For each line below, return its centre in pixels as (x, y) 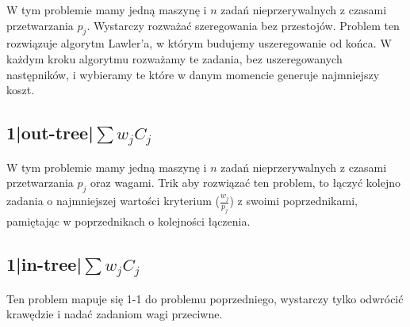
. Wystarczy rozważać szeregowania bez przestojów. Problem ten (243, 25)
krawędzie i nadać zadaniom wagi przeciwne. (115, 314)
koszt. (21, 90)
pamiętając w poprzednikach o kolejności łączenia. (128, 221)
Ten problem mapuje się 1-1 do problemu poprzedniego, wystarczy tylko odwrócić (205, 298)
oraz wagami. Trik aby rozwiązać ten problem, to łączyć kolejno (246, 183)
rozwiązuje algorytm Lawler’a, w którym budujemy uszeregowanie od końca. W (199, 43)
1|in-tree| (44, 263)
